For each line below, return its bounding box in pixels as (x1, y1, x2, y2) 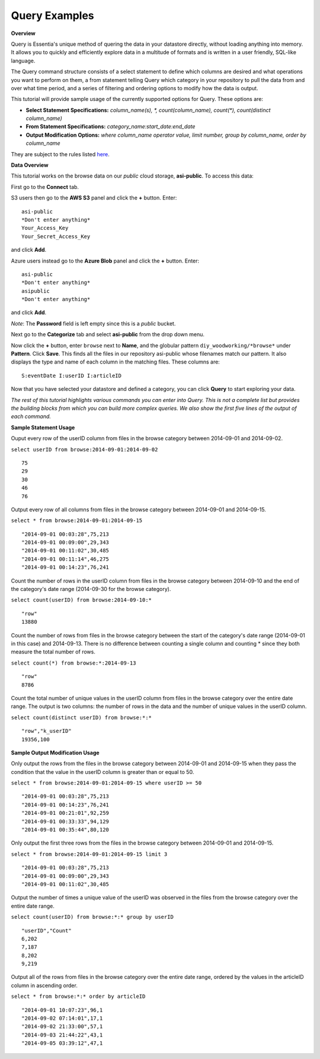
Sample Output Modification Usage (11, 749, 100, 756)
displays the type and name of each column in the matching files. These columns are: (11, 358, 220, 365)
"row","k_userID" (21, 728, 72, 735)
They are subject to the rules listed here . (11, 150, 110, 157)
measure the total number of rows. (11, 648, 96, 656)
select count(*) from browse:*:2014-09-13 (11, 659, 136, 666)
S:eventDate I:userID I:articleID (21, 372, 121, 379)
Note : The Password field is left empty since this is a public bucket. (11, 320, 176, 327)
